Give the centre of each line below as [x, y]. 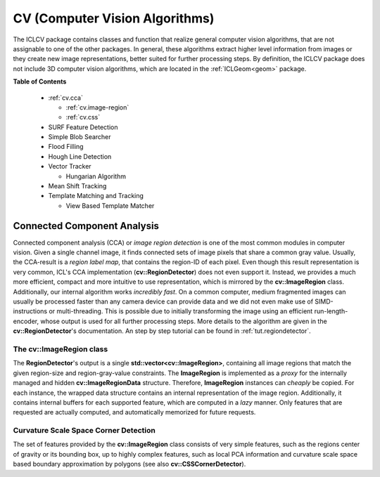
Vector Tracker [70, 166]
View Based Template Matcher [110, 205]
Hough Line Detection [80, 156]
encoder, [26, 321]
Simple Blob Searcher [80, 137]
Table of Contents [40, 81]
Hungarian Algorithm [96, 176]
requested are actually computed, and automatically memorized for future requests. [134, 412]
